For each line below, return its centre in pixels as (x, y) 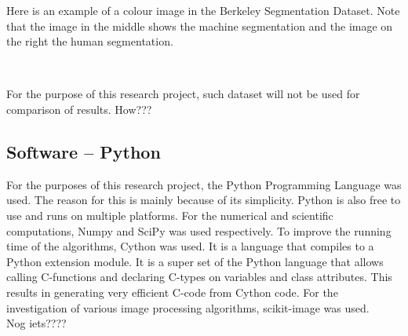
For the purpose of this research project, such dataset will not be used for (183, 94)
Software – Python (84, 151)
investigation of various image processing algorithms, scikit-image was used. (188, 307)
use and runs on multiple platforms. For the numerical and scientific (170, 215)
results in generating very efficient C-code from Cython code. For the (172, 292)
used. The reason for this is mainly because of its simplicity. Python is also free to (204, 200)
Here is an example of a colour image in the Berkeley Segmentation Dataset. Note (203, 10)
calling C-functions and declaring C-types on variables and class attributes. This (199, 277)
